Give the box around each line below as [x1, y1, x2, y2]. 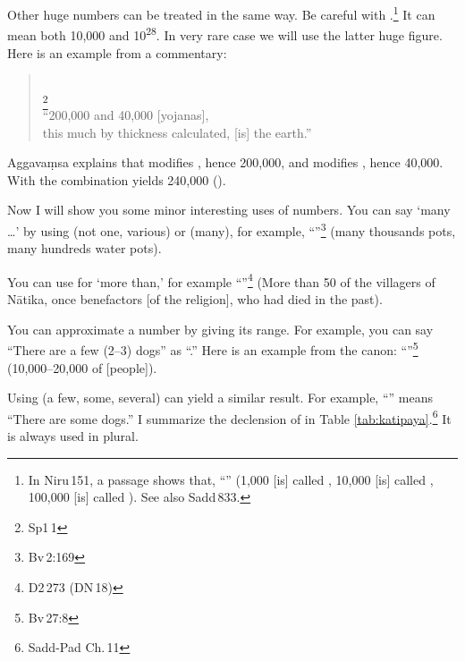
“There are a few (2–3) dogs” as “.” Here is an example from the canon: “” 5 [7, 338, 418, 359]
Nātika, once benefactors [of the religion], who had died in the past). [7, 290, 383, 309]
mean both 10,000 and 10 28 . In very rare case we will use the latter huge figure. [7, 23, 443, 44]
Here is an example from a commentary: [7, 43, 227, 62]
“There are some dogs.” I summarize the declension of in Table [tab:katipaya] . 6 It [7, 406, 452, 428]
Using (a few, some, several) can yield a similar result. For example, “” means [7, 388, 433, 407]
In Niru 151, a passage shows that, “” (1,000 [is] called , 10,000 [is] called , [28, 470, 434, 488]
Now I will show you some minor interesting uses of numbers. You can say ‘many [7, 200, 451, 219]
